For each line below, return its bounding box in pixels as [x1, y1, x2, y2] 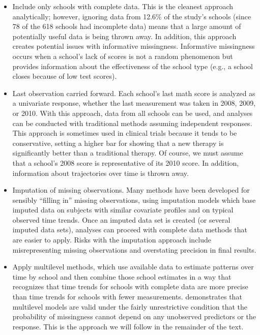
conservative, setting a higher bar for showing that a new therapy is [12, 137, 224, 148]
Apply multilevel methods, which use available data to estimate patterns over [12, 261, 254, 272]
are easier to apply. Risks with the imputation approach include [12, 234, 212, 245]
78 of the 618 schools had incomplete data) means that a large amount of [12, 21, 241, 32]
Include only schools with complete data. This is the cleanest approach [12, 1, 234, 11]
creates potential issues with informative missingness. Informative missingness [12, 41, 255, 51]
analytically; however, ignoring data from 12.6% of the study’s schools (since [12, 11, 251, 21]
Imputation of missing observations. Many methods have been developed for [12, 185, 250, 195]
